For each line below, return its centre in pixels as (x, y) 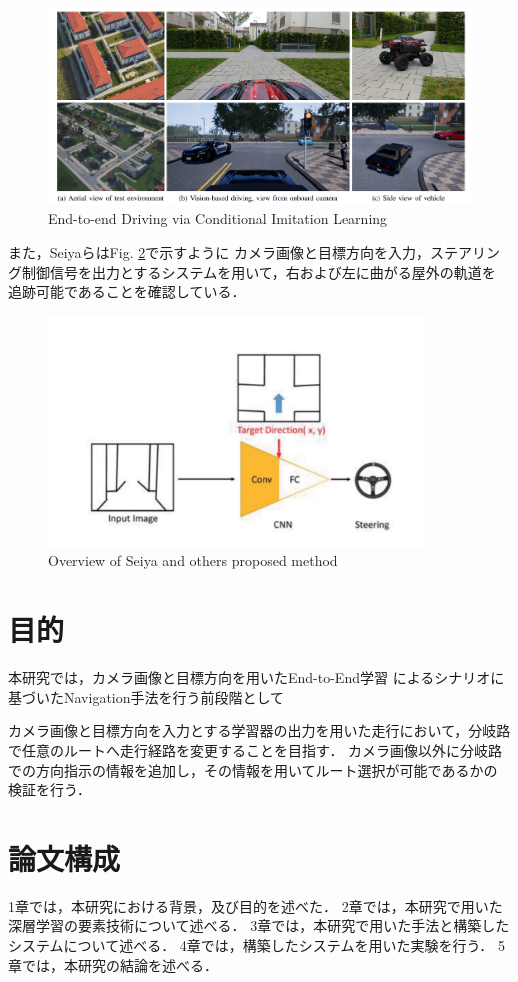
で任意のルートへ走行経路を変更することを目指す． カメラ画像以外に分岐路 (255, 749)
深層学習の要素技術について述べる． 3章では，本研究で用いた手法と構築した (259, 925)
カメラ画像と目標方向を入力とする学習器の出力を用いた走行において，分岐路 (259, 730)
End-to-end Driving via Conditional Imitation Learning (218, 218)
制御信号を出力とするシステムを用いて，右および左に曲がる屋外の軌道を (258, 271)
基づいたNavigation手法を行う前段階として (146, 696)
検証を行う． (49, 789)
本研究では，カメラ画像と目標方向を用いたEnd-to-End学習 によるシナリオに (256, 677)
